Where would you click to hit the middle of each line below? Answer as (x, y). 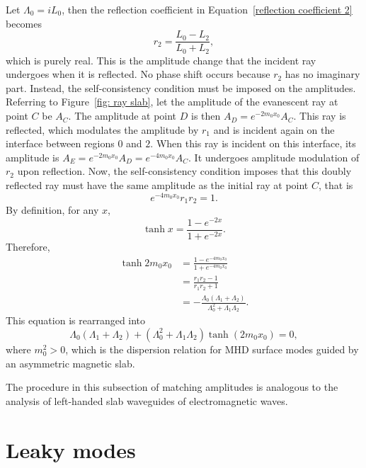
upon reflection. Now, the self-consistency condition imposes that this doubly (184, 171)
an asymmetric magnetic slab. (70, 363)
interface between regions (60, 143)
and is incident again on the (274, 129)
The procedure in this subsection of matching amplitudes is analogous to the (172, 387)
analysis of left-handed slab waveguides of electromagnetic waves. (147, 400)
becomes (24, 23)
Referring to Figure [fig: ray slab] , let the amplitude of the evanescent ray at (172, 102)
